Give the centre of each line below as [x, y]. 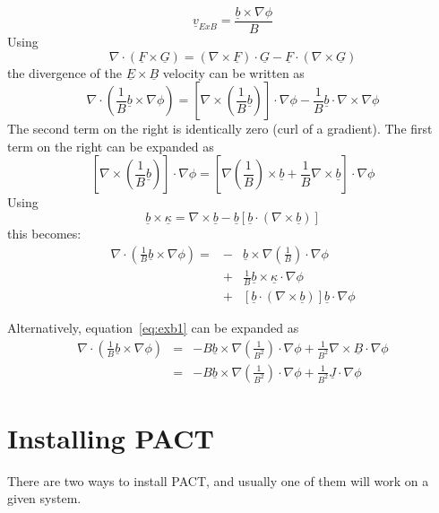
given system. [44, 498]
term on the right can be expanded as [111, 146]
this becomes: [44, 234]
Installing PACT [111, 437]
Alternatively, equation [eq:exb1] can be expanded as [153, 328]
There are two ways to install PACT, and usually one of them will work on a [218, 480]
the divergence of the [65, 72]
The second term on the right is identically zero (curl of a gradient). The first [220, 129]
